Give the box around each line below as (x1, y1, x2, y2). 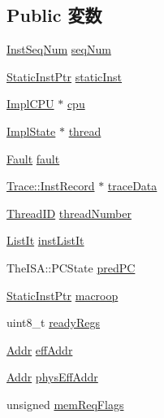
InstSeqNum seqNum (6, 41, 111, 58)
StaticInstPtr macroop (6, 286, 119, 303)
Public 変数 (6, 2, 102, 28)
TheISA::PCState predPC (6, 259, 136, 276)
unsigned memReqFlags (6, 395, 124, 412)
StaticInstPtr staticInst (6, 67, 123, 85)
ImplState (6, 122, 56, 139)
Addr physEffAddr (6, 368, 98, 385)
